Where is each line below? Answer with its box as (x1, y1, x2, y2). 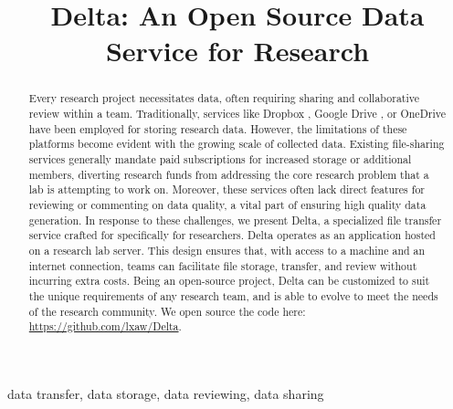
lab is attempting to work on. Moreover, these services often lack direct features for (28, 182, 426, 197)
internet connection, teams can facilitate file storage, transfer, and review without (28, 257, 417, 273)
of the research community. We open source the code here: (28, 303, 306, 319)
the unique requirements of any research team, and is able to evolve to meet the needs (28, 288, 438, 303)
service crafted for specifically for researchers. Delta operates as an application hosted (28, 227, 436, 243)
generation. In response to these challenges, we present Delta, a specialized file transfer (28, 212, 442, 227)
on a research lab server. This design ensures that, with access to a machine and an (28, 242, 426, 257)
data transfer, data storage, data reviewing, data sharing (7, 383, 324, 403)
